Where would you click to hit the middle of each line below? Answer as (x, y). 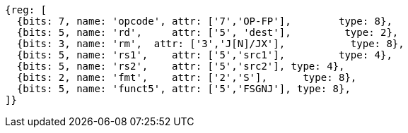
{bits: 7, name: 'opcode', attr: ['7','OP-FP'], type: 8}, (204, 21)
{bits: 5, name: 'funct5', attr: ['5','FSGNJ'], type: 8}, (183, 89)
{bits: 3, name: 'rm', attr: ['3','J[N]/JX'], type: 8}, (210, 44)
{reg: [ (26, 10)
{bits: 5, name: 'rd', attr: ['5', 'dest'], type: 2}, (208, 32)
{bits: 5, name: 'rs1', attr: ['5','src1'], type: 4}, (204, 55)
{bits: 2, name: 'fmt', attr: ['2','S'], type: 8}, (187, 77)
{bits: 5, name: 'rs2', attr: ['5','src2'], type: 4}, (181, 66)
